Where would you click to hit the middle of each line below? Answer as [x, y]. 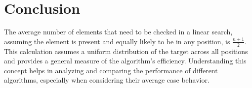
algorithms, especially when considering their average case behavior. [107, 80]
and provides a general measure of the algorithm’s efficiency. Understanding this [125, 61]
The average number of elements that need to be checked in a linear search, [118, 32]
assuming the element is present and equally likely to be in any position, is [117, 41]
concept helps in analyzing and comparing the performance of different [111, 70]
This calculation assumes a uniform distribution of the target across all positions [126, 51]
